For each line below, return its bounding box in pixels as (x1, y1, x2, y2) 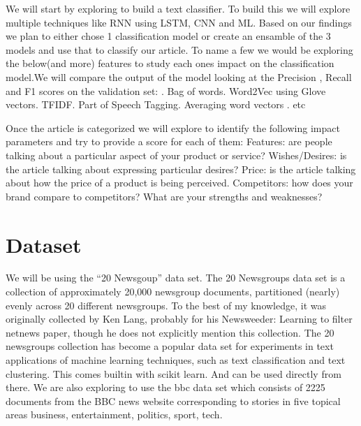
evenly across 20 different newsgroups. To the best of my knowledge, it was (6, 298, 327, 312)
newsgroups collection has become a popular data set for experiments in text (6, 339, 334, 353)
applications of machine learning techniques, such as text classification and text (6, 353, 346, 367)
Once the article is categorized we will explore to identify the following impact (6, 120, 340, 135)
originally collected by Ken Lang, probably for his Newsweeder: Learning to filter (6, 311, 353, 326)
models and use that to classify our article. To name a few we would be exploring (6, 42, 353, 57)
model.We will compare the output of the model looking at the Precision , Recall (6, 69, 352, 84)
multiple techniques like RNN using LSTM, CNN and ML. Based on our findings (6, 15, 352, 29)
